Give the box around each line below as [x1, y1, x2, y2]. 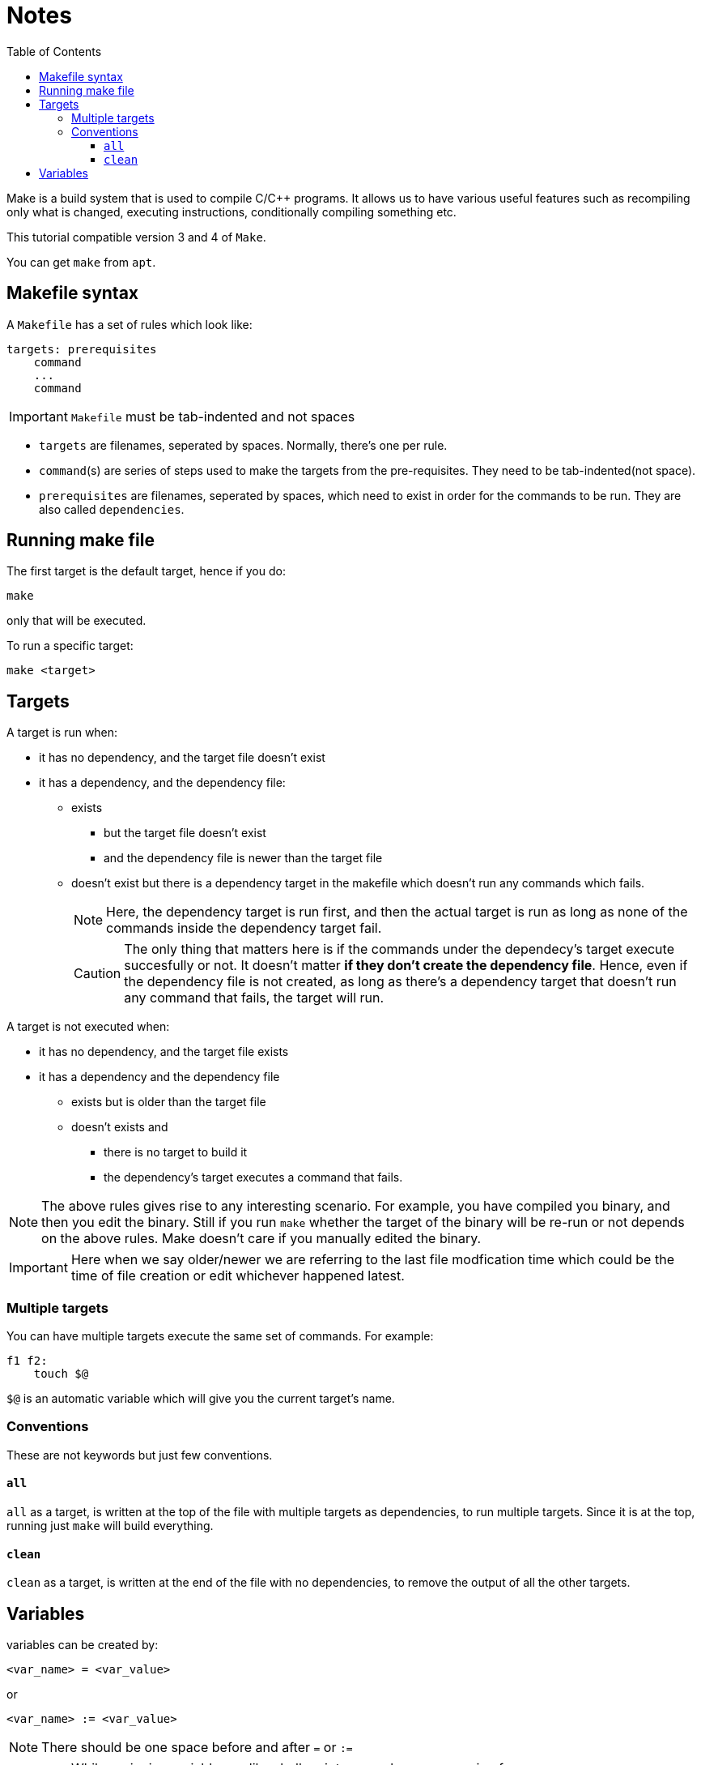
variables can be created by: [6, 1638, 159, 1652]
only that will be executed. [6, 613, 147, 628]
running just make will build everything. [6, 1519, 214, 1532]
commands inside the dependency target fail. [106, 920, 382, 937]
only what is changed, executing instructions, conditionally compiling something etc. [6, 204, 457, 219]
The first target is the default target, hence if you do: [6, 564, 286, 579]
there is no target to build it [104, 1145, 248, 1160]
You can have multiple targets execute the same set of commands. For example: [6, 1329, 434, 1344]
